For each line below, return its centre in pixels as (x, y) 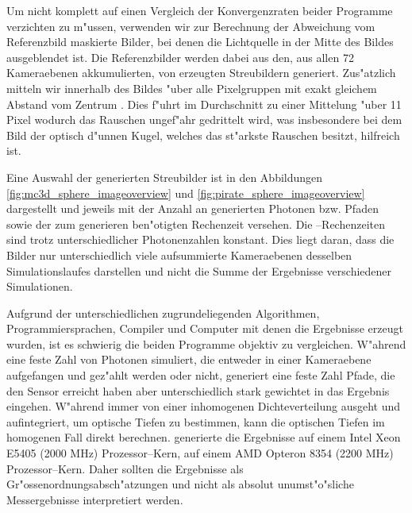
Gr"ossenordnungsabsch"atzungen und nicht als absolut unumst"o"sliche (180, 484)
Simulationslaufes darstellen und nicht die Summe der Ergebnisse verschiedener (199, 270)
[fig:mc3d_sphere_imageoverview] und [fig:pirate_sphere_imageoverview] (186, 193)
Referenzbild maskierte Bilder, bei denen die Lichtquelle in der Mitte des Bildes (200, 42)
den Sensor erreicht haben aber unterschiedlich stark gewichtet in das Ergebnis (198, 390)
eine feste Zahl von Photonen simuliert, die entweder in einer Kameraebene (189, 359)
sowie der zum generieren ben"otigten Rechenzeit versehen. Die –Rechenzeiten (196, 224)
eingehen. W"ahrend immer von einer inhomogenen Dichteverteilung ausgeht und (204, 406)
